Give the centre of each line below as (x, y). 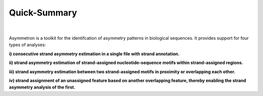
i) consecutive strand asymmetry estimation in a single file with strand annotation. (94, 54)
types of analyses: (28, 45)
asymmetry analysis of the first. (42, 87)
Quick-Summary (43, 13)
